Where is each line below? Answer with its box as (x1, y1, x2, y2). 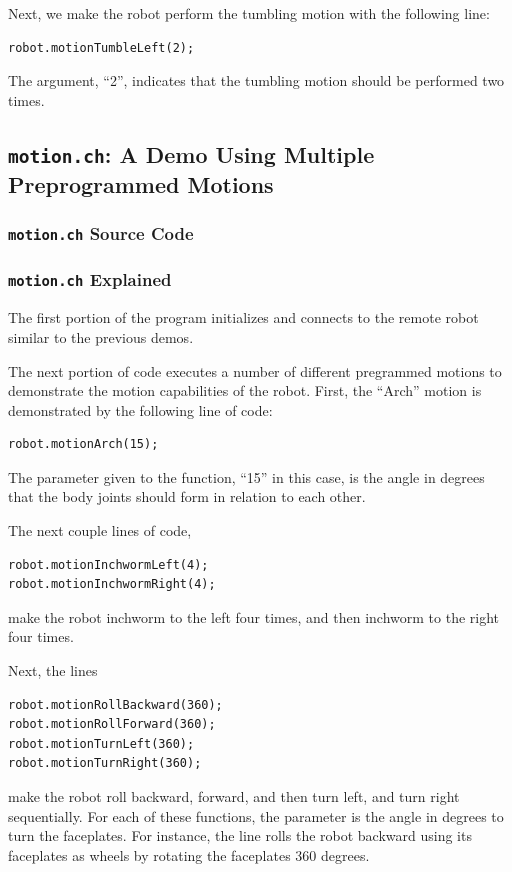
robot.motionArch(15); (8, 437, 159, 452)
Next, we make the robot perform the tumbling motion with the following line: (8, 3, 490, 23)
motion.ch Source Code (8, 221, 194, 246)
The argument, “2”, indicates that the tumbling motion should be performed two (8, 70, 505, 91)
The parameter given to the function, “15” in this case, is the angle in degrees (8, 466, 485, 487)
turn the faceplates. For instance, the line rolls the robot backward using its (8, 825, 472, 846)
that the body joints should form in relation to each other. (8, 486, 366, 507)
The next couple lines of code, (8, 520, 192, 541)
